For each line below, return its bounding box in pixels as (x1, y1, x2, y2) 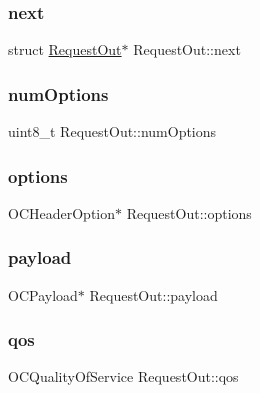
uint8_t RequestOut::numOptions (8, 121, 217, 142)
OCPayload (8, 284, 78, 305)
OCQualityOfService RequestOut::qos (8, 366, 239, 387)
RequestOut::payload (89, 284, 218, 305)
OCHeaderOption (8, 202, 116, 223)
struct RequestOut (8, 39, 122, 60)
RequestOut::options (126, 202, 252, 223)
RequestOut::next (133, 39, 241, 60)
